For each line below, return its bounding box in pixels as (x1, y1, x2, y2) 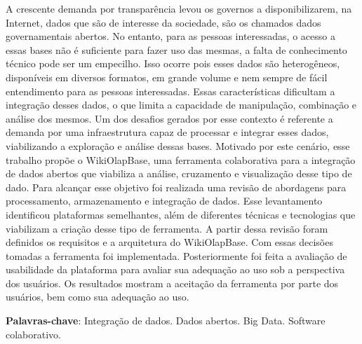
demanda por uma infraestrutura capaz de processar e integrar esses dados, (6, 125, 329, 139)
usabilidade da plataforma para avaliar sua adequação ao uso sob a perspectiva (6, 262, 345, 277)
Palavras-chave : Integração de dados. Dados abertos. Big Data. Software (6, 313, 326, 328)
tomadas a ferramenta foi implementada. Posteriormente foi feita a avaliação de (6, 248, 347, 263)
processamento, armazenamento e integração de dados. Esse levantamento (6, 193, 323, 208)
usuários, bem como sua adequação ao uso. (6, 289, 189, 304)
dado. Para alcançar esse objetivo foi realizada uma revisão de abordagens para (6, 179, 347, 194)
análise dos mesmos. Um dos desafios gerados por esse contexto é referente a (6, 111, 333, 125)
